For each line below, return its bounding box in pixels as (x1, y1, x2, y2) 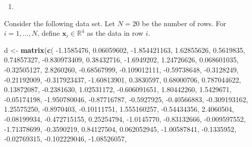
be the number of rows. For (141, 18, 226, 28)
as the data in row (87, 28, 143, 38)
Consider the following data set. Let (4, 18, 115, 28)
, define (37, 28, 60, 38)
